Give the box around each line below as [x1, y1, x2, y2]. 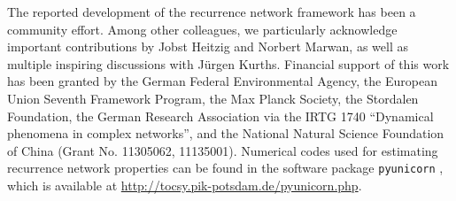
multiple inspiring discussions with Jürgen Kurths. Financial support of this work [7, 54, 450, 73]
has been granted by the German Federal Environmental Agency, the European [7, 72, 437, 90]
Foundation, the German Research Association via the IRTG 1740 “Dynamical [7, 106, 434, 125]
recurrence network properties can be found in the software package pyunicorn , [7, 158, 444, 177]
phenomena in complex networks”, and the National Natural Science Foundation [7, 124, 444, 143]
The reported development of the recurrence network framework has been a [7, 3, 416, 20]
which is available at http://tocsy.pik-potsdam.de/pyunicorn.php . [7, 176, 362, 194]
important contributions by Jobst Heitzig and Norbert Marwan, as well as [7, 37, 408, 56]
